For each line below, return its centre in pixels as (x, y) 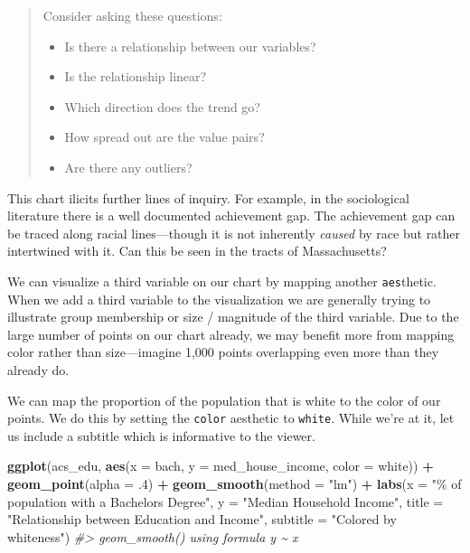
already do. (38, 369)
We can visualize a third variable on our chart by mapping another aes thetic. (222, 281)
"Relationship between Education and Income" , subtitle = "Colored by (202, 519)
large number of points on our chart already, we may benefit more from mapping (231, 334)
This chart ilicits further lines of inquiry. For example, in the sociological (208, 197)
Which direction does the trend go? (162, 106)
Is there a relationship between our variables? (190, 46)
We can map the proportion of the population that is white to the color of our (224, 400)
